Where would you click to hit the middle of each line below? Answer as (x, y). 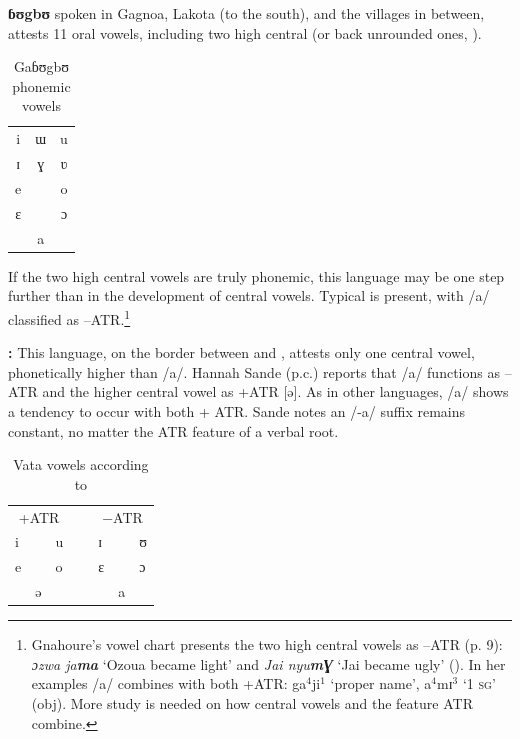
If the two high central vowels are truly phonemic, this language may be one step (256, 275)
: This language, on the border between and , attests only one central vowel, (241, 352)
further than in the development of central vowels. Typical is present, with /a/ (249, 295)
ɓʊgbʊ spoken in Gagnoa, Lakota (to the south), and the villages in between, (246, 13)
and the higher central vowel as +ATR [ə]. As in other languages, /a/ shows (275, 391)
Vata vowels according (81, 464)
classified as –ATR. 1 (69, 317)
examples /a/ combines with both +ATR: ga (169, 683)
